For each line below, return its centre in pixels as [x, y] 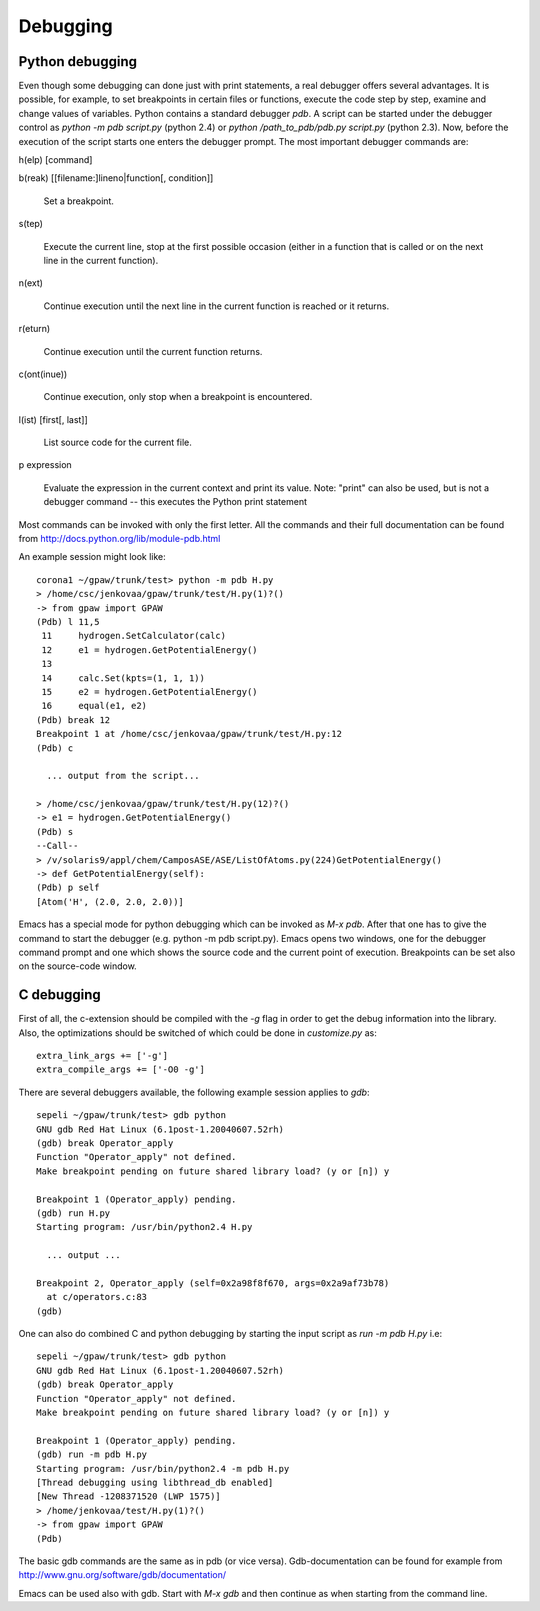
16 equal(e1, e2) [94, 706]
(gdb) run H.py [73, 1213]
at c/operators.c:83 [97, 1297]
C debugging [60, 995]
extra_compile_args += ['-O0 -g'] [120, 1069]
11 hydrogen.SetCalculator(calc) [134, 636]
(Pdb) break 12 [73, 719]
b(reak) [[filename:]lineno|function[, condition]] [116, 178]
